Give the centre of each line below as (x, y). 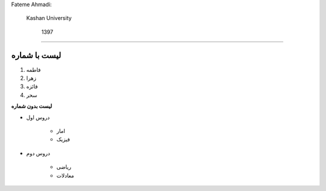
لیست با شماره (36, 55)
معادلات (65, 175)
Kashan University (49, 18)
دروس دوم (38, 153)
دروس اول (38, 117)
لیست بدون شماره (32, 106)
